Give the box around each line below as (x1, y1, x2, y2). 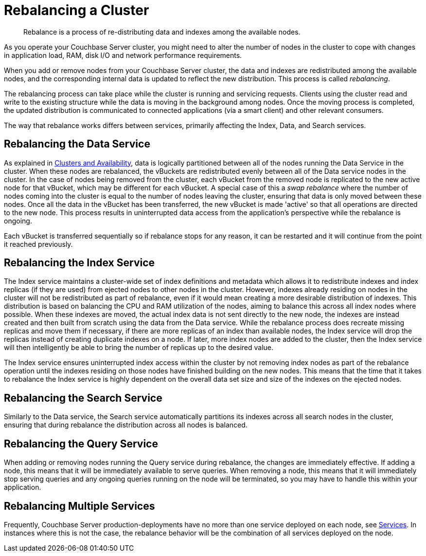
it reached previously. (4, 240, 73, 248)
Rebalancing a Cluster (4, 2, 149, 19)
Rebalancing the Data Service (4, 138, 150, 150)
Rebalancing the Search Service (4, 391, 162, 404)
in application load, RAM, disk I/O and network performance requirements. (4, 51, 242, 59)
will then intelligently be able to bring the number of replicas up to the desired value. (4, 343, 274, 352)
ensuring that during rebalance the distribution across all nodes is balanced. (4, 421, 248, 429)
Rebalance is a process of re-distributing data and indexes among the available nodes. (23, 27, 301, 36)
